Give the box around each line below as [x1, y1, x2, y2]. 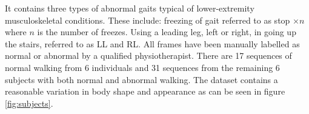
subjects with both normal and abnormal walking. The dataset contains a [5, 73, 278, 85]
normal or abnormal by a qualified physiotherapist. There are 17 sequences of [5, 49, 292, 62]
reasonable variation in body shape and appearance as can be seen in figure [5, 85, 285, 98]
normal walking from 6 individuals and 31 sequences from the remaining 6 [5, 61, 280, 73]
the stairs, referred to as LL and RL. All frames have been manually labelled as [5, 37, 300, 50]
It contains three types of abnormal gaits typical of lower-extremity [5, 2, 254, 14]
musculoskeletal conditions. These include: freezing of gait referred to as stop [5, 13, 290, 26]
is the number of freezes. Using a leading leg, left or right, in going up [37, 25, 296, 38]
